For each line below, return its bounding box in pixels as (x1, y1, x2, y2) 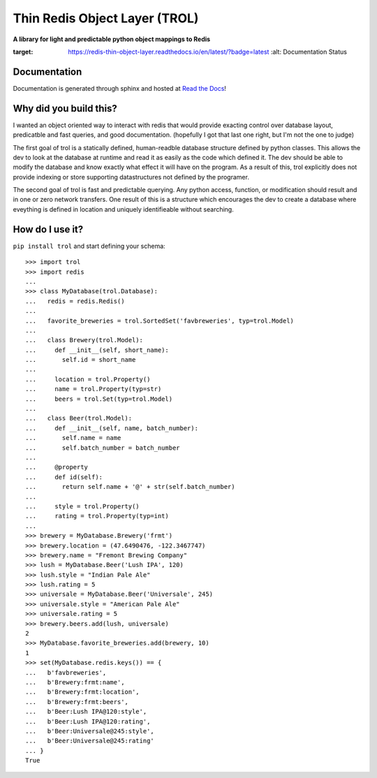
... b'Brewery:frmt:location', (25, 688, 140, 696)
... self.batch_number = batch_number (25, 443, 181, 452)
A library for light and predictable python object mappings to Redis (13, 35, 211, 43)
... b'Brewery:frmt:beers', (25, 698, 129, 705)
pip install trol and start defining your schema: (13, 242, 165, 250)
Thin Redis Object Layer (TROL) (13, 10, 199, 26)
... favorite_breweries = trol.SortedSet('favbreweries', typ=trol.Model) (25, 316, 295, 325)
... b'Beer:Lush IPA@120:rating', (25, 717, 151, 726)
